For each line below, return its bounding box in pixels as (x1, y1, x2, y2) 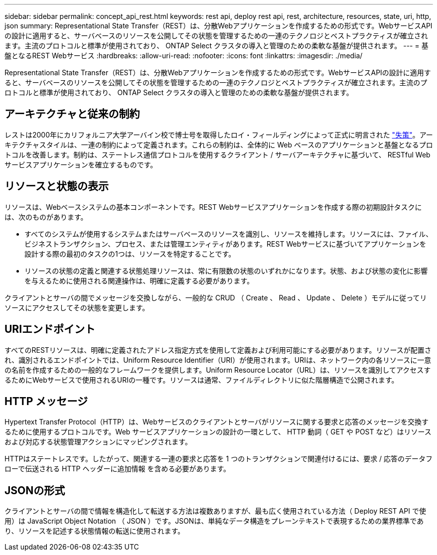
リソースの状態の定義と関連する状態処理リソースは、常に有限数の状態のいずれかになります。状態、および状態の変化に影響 (24, 266, 428, 275)
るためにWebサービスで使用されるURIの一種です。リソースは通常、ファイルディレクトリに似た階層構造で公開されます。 (4, 375, 399, 384)
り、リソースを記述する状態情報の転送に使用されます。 (4, 527, 185, 536)
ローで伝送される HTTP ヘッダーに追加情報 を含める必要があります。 (4, 464, 230, 473)
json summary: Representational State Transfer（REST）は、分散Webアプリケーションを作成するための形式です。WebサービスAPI (4, 21, 433, 30)
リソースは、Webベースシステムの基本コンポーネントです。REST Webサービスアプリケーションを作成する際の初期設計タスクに (4, 202, 422, 211)
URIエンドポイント (4, 323, 96, 336)
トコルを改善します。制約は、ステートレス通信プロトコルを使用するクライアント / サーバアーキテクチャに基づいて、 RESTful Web (4, 150, 431, 159)
